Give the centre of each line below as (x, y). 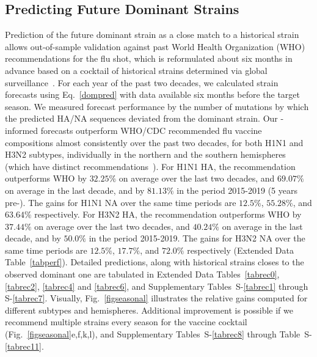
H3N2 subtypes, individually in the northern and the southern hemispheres (145, 154)
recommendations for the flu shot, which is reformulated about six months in (149, 58)
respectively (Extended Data (240, 250)
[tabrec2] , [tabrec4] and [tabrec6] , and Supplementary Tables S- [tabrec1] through (157, 286)
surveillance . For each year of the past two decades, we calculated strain (142, 82)
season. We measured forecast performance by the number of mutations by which (157, 106)
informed (22, 130)
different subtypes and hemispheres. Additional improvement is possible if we (149, 310)
